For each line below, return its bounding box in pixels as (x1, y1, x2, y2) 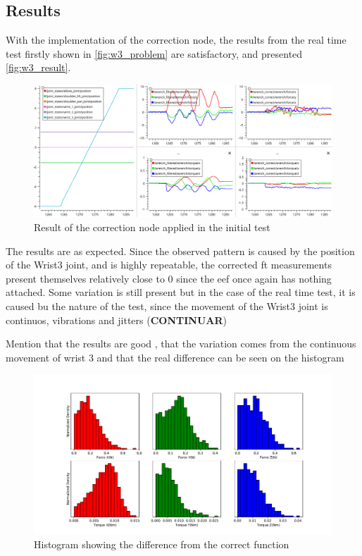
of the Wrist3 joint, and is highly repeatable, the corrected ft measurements (6, 257, 332, 272)
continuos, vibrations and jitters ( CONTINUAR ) (6, 312, 227, 327)
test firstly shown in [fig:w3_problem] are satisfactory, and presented (6, 46, 303, 61)
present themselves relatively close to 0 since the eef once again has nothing (6, 271, 332, 285)
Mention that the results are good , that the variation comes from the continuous (6, 336, 356, 351)
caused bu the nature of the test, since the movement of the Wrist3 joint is (6, 298, 328, 313)
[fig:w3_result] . (6, 60, 71, 75)
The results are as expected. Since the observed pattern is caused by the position (6, 243, 355, 258)
